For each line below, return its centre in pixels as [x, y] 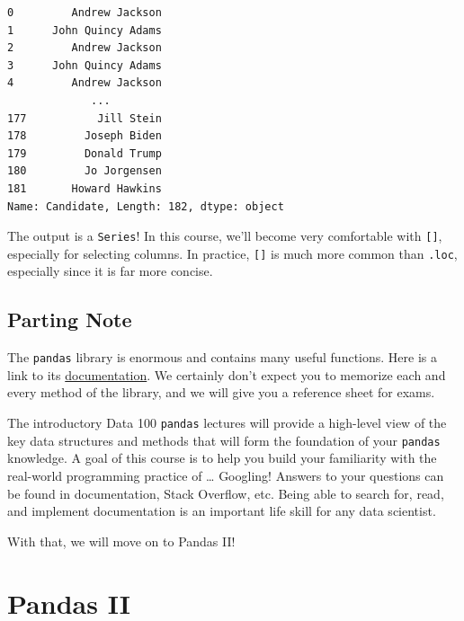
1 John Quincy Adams [85, 30]
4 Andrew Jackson [85, 83]
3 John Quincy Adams [85, 65]
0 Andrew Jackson [85, 13]
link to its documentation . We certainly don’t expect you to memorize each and [227, 374]
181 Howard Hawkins [85, 188]
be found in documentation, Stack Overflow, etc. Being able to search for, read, [226, 493]
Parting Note [70, 319]
